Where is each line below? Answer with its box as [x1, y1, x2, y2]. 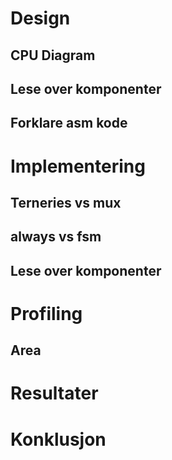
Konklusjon [10, 428, 107, 451]
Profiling [10, 302, 83, 325]
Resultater [10, 382, 99, 405]
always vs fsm [10, 228, 102, 246]
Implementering [10, 155, 146, 177]
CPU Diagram [10, 47, 96, 64]
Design [10, 7, 71, 30]
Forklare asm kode [10, 115, 128, 132]
